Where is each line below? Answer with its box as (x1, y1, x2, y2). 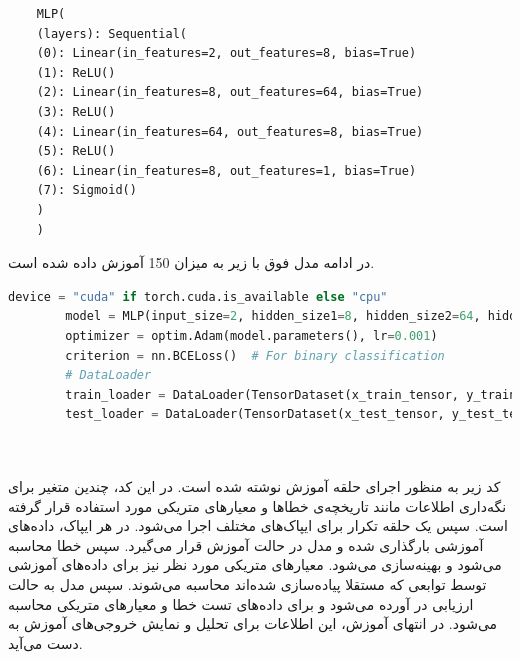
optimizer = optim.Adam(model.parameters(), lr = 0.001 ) (65, 328, 438, 343)
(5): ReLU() (36, 144, 116, 159)
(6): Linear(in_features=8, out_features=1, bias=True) (36, 163, 417, 178)
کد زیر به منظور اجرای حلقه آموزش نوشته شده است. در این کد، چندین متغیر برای (8, 476, 501, 497)
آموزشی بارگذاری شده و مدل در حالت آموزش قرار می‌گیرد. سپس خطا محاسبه (8, 534, 484, 555)
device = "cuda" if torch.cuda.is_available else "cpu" (8, 289, 388, 304)
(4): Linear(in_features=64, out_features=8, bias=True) (36, 124, 424, 139)
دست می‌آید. (8, 632, 83, 653)
